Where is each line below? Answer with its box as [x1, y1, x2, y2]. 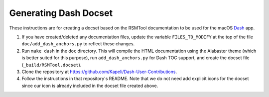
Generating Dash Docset [9, 7, 113, 18]
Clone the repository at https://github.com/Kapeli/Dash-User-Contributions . [21, 69, 177, 75]
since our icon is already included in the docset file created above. [21, 83, 158, 89]
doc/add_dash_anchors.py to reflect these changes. [21, 41, 135, 47]
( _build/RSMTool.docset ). [21, 62, 82, 68]
